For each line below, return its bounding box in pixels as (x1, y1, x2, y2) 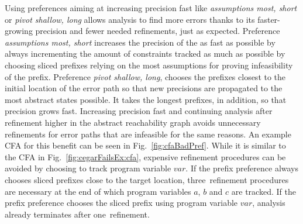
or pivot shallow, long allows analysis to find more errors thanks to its (5, 13, 255, 25)
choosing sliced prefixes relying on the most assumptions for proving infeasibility (5, 58, 293, 71)
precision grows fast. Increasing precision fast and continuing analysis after (5, 105, 273, 117)
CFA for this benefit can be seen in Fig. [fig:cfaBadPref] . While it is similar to (5, 139, 286, 151)
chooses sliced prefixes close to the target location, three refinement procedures (5, 173, 289, 185)
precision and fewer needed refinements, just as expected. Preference (35, 25, 280, 37)
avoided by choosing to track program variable (5, 162, 171, 174)
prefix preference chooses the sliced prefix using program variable (5, 197, 238, 209)
